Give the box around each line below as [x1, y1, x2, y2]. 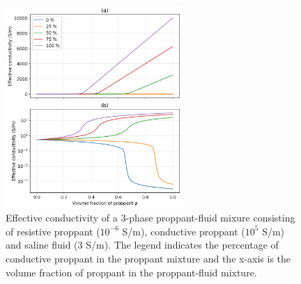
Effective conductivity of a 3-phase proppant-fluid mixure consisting [6, 210, 295, 225]
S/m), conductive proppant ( [122, 224, 245, 238]
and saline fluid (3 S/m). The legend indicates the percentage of [6, 237, 279, 252]
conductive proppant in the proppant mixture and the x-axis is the [6, 251, 291, 266]
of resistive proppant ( [6, 224, 100, 238]
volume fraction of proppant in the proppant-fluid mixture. [6, 265, 257, 279]
